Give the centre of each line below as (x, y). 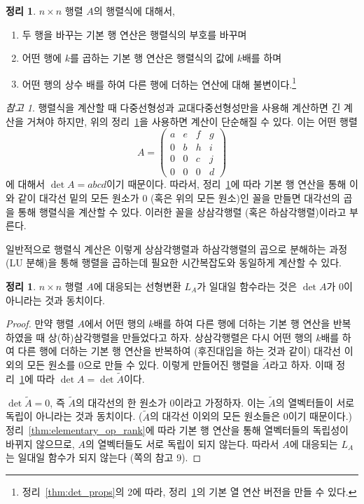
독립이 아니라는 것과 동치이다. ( (74, 416)
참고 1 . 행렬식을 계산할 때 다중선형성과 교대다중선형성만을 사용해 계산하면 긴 (173, 108)
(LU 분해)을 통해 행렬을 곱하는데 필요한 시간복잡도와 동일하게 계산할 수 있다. (174, 263)
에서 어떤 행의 (115, 323)
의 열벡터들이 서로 (315, 402)
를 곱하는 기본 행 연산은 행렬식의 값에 (152, 58)
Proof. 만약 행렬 (40, 323)
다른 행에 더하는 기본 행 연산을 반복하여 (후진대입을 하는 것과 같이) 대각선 (179, 351)
